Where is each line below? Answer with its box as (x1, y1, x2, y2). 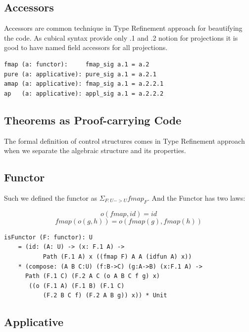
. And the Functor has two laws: (147, 192, 246, 203)
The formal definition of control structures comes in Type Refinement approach (4, 135, 245, 146)
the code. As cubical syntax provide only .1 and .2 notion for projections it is (4, 32, 238, 43)
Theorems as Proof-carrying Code (4, 112, 182, 127)
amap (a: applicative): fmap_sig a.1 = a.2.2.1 (4, 80, 164, 88)
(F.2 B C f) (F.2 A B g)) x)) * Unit (43, 292, 167, 299)
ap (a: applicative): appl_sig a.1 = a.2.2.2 (4, 90, 164, 97)
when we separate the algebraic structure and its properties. (4, 145, 186, 156)
